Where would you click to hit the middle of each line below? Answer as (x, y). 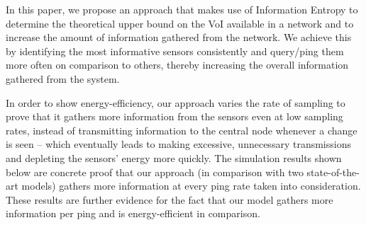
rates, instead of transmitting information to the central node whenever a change (182, 130)
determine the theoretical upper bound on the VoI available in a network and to (180, 23)
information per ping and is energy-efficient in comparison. (133, 213)
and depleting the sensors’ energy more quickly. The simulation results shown (174, 157)
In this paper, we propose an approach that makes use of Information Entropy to (182, 9)
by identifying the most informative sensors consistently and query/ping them (175, 51)
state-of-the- (333, 172)
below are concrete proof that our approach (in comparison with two (155, 172)
